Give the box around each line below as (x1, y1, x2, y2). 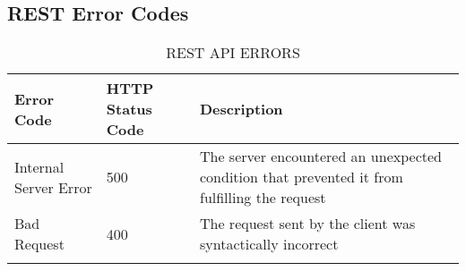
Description (199, 98, 283, 120)
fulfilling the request (199, 187, 326, 208)
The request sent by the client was (199, 213, 416, 234)
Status (106, 98, 152, 120)
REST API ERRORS (166, 42, 300, 64)
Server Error (14, 176, 92, 198)
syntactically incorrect (199, 233, 339, 255)
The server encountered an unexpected (199, 146, 442, 167)
